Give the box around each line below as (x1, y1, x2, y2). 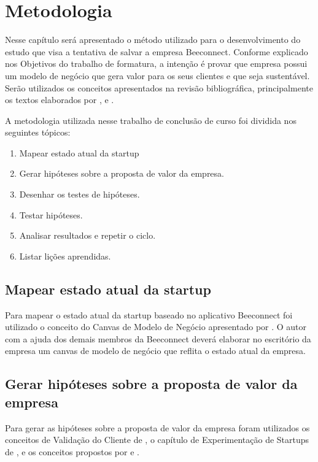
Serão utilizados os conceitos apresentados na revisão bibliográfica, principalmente (5, 81, 313, 94)
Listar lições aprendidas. (19, 249, 111, 262)
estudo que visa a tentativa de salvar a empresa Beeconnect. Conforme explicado (5, 45, 308, 58)
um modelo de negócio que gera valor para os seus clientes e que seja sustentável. (5, 69, 310, 82)
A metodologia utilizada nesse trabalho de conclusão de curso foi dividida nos (5, 114, 297, 126)
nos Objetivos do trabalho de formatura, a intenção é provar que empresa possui (5, 57, 308, 70)
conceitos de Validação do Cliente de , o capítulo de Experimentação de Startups (5, 433, 309, 446)
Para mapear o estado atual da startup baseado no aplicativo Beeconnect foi (5, 308, 293, 321)
